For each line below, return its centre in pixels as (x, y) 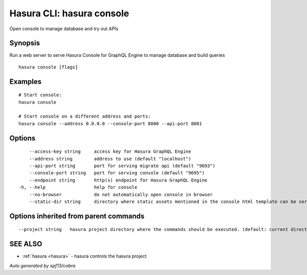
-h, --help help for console (78, 187)
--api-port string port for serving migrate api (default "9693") (122, 166)
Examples (26, 82)
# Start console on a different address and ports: (85, 117)
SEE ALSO (26, 244)
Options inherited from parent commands (77, 216)
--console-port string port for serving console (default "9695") (117, 173)
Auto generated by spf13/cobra (42, 265)
